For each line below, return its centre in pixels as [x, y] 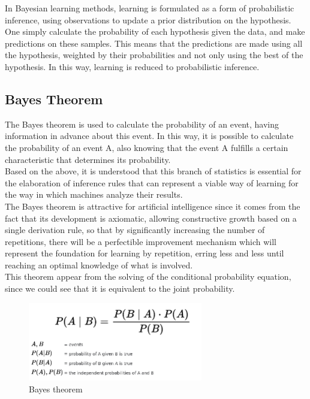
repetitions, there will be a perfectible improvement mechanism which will [141, 241]
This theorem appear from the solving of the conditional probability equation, [148, 276]
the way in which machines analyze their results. [94, 194]
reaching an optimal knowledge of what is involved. [99, 265]
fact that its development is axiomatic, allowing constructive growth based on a [151, 218]
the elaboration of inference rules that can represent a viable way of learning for [152, 182]
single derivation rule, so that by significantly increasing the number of [135, 230]
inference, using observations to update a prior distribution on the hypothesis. [148, 19]
